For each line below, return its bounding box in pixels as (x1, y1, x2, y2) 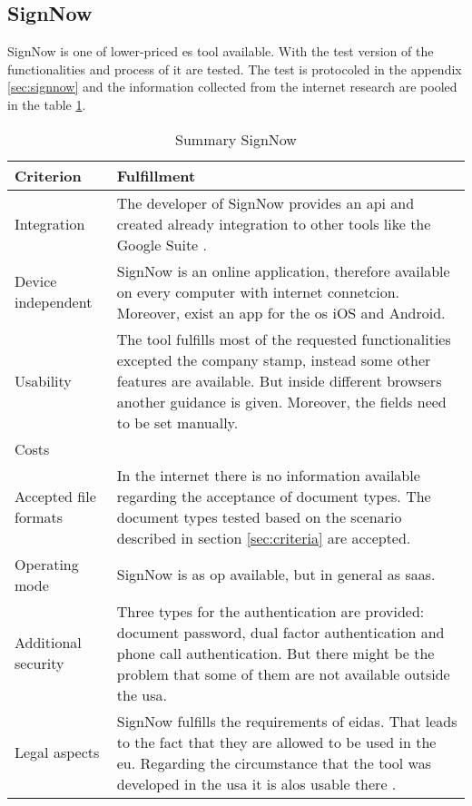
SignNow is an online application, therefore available (116, 260, 450, 281)
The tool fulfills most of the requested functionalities (116, 328, 451, 349)
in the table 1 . (7, 94, 86, 113)
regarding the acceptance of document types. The (116, 485, 431, 506)
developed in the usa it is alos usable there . (116, 772, 397, 794)
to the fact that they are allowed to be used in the (116, 731, 437, 752)
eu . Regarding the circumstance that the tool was (116, 752, 432, 773)
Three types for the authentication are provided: (116, 600, 425, 622)
